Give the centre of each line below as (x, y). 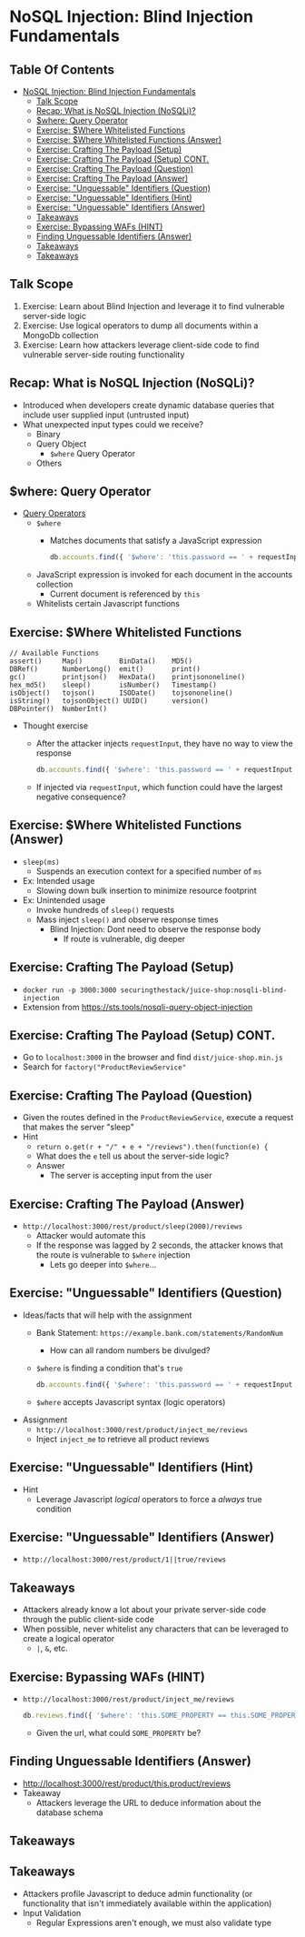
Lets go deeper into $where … (103, 1265)
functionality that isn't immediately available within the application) (147, 1903)
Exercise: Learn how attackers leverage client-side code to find (141, 345)
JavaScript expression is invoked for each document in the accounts (164, 575)
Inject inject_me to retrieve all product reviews (123, 1439)
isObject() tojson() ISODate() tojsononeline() (121, 693)
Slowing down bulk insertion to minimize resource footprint (146, 890)
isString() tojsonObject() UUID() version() (109, 701)
